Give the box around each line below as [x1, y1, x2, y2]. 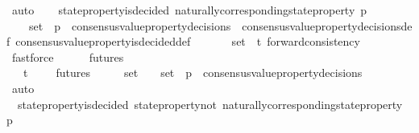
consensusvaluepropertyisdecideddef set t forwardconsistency [15, 33, 360, 50]
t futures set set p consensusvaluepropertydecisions [23, 64, 363, 81]
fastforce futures [11, 48, 124, 65]
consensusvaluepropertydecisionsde [242, 17, 413, 34]
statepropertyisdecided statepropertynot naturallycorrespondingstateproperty [17, 95, 403, 112]
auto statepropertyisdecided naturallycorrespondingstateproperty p [11, 2, 367, 18]
